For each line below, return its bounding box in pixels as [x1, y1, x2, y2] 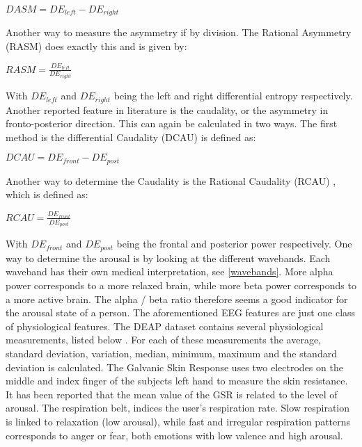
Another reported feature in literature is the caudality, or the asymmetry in [6, 102, 329, 117]
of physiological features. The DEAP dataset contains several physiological [6, 318, 324, 333]
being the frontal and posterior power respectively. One [116, 236, 352, 251]
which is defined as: [6, 187, 88, 202]
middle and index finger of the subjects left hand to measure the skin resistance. [6, 373, 348, 388]
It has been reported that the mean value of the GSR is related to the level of [6, 387, 338, 401]
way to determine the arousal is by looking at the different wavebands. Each [6, 250, 331, 265]
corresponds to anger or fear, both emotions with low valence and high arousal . [6, 428, 343, 442]
